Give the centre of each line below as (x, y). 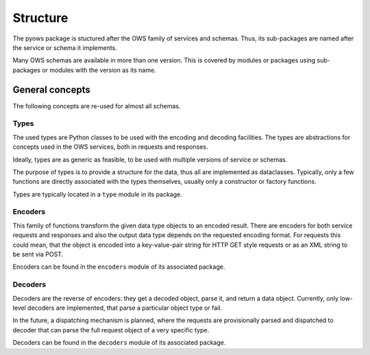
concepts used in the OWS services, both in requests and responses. (110, 147)
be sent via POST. (38, 254)
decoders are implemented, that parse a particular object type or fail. (125, 308)
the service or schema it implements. (65, 47)
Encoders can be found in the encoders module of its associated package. (119, 267)
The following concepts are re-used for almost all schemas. (97, 106)
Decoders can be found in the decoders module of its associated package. (119, 343)
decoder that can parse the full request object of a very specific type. (111, 330)
